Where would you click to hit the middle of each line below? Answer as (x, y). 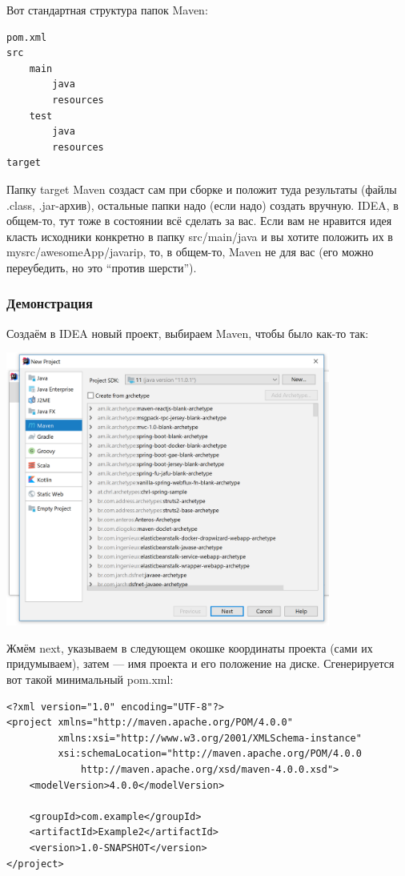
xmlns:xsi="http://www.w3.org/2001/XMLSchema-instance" (210, 738)
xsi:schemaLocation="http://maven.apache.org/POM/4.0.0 (210, 754)
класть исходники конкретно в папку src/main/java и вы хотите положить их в (200, 236)
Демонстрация (50, 303)
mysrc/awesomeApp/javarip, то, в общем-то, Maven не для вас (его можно (190, 252)
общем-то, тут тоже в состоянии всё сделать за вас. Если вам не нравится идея (199, 221)
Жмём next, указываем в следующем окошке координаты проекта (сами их (190, 647)
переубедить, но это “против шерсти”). (102, 267)
